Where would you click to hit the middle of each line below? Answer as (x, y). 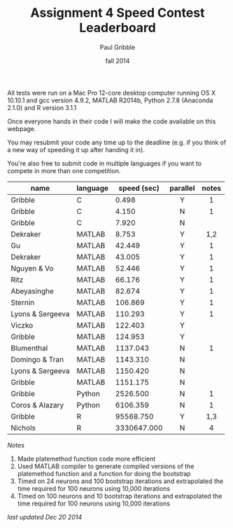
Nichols (23, 428)
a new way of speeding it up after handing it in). (76, 149)
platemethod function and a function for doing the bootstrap (104, 473)
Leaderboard (118, 28)
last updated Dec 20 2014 (45, 517)
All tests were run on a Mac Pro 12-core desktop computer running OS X (111, 93)
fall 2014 (118, 60)
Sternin (23, 302)
